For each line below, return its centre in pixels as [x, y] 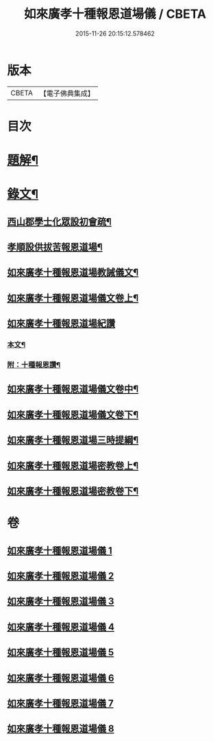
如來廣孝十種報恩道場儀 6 [61, 678]
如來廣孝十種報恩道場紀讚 [61, 324]
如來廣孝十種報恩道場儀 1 [60, 551]
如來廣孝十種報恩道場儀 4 [61, 627]
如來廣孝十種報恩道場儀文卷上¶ [73, 298]
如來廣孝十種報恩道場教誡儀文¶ [73, 273]
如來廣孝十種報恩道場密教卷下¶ [73, 491]
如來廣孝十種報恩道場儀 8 [61, 729]
